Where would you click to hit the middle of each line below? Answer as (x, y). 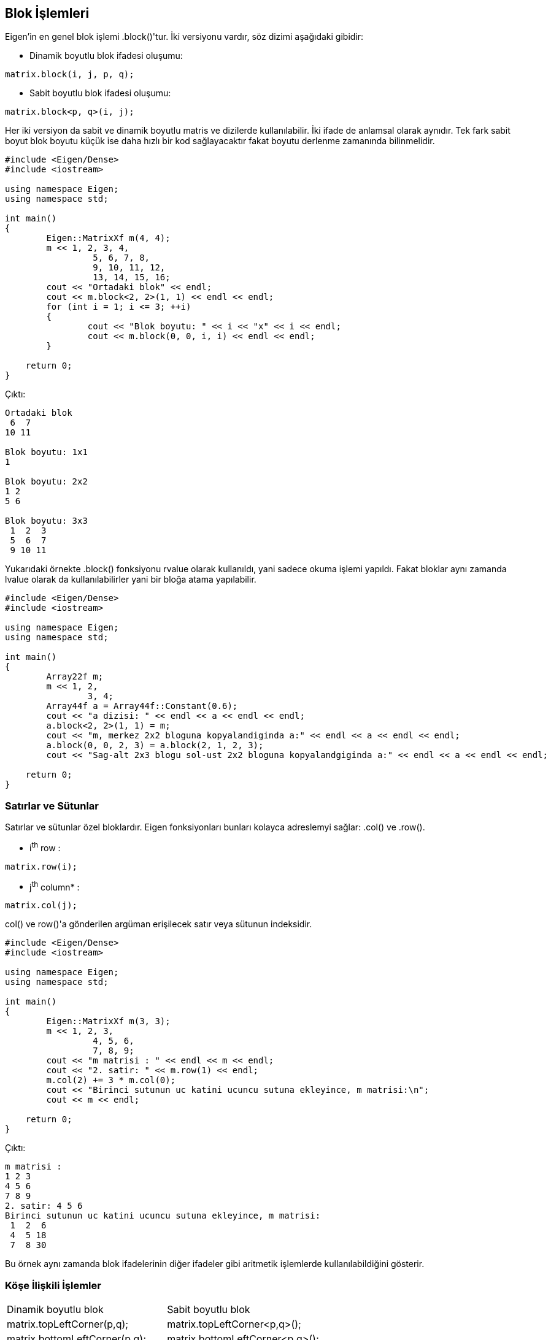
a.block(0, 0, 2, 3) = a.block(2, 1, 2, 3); (155, 745)
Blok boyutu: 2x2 (46, 482)
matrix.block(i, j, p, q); (70, 75)
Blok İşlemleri (47, 13)
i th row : (45, 847)
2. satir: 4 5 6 (44, 1206)
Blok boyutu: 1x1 (46, 452)
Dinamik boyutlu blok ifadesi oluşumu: (106, 56)
